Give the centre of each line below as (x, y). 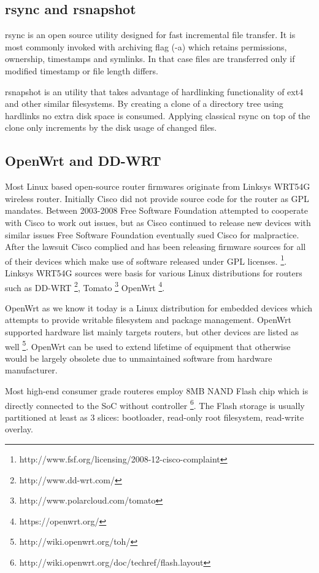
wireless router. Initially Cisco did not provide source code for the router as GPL (157, 198)
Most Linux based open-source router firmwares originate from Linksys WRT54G (158, 186)
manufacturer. (31, 370)
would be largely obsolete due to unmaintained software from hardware (139, 358)
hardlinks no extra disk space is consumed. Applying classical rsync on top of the (158, 115)
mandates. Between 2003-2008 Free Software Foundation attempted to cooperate (156, 210)
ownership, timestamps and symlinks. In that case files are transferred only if (150, 59)
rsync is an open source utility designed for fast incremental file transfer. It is (150, 35)
